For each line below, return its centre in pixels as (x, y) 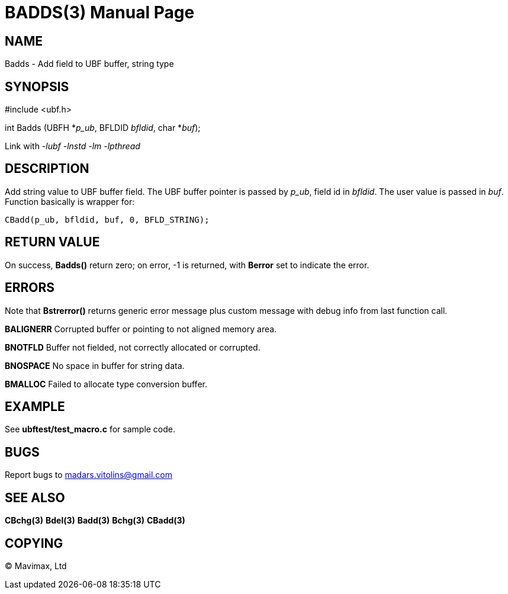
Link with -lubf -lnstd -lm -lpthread (73, 146)
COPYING (34, 543)
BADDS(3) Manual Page (100, 12)
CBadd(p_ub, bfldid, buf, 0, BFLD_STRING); (107, 219)
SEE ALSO (35, 497)
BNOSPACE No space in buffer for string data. (95, 365)
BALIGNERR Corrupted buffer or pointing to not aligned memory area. (141, 329)
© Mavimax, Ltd (36, 566)
